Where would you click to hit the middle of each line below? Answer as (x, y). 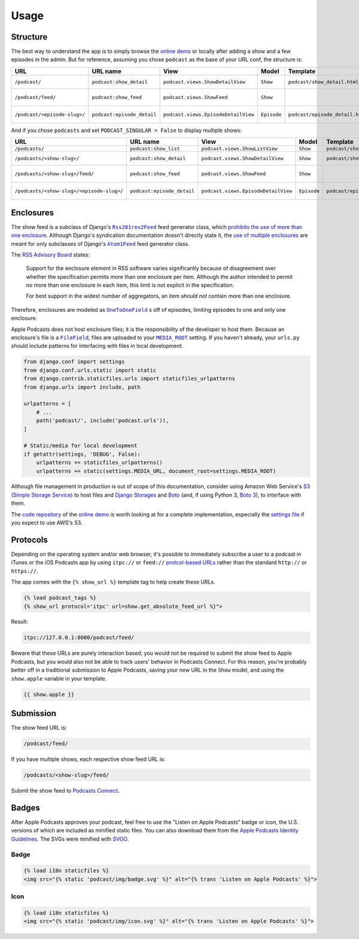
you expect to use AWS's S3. (47, 523)
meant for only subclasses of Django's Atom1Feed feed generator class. (100, 243)
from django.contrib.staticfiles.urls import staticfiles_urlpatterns (130, 379)
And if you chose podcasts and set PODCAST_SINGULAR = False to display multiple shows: (127, 130)
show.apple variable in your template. (59, 678)
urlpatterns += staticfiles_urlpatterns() (99, 463)
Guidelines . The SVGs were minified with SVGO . (70, 839)
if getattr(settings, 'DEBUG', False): (82, 454)
